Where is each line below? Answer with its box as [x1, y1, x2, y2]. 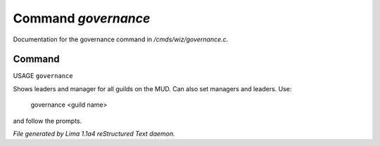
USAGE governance [13, 72, 73, 80]
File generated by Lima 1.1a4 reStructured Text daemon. [13, 130, 175, 138]
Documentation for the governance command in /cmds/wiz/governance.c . [13, 35, 229, 44]
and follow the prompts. [13, 117, 82, 125]
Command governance [13, 11, 151, 26]
